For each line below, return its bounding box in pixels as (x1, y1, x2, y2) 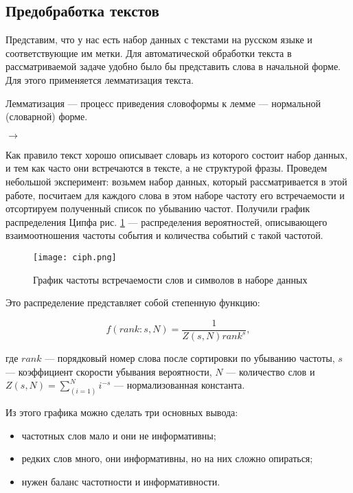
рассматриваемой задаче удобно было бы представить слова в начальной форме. (5, 59, 341, 73)
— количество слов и (226, 364, 315, 378)
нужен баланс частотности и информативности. (21, 474, 220, 488)
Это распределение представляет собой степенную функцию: (5, 295, 260, 310)
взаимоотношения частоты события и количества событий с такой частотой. (5, 228, 323, 242)
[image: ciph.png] (33, 252, 117, 262)
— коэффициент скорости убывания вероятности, (5, 364, 212, 378)
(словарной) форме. (5, 109, 88, 124)
